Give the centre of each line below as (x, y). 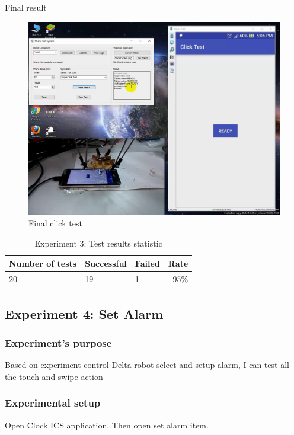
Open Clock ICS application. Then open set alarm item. (107, 425)
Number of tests (43, 263)
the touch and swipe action (54, 376)
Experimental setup (53, 403)
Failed (147, 263)
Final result (26, 7)
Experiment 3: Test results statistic (98, 243)
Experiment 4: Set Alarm (84, 313)
